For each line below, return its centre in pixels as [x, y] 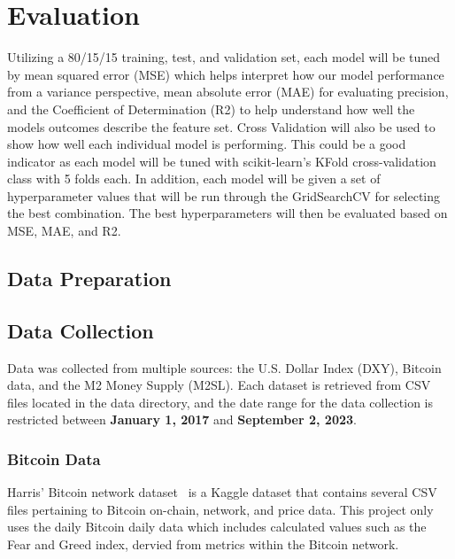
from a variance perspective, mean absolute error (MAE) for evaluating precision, [228, 92]
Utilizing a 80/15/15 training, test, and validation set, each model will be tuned [224, 57]
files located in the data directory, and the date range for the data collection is [220, 402]
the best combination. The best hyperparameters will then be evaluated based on [227, 213]
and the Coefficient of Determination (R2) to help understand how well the [211, 109]
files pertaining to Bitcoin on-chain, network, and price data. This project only [220, 509]
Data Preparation [89, 279]
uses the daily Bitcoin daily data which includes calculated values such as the [217, 527]
